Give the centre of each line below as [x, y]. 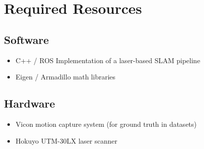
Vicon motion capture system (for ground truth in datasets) [106, 124]
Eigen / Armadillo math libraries [66, 77]
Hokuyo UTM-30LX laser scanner [66, 140]
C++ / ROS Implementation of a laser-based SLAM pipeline [108, 60]
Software [27, 39]
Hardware [30, 103]
